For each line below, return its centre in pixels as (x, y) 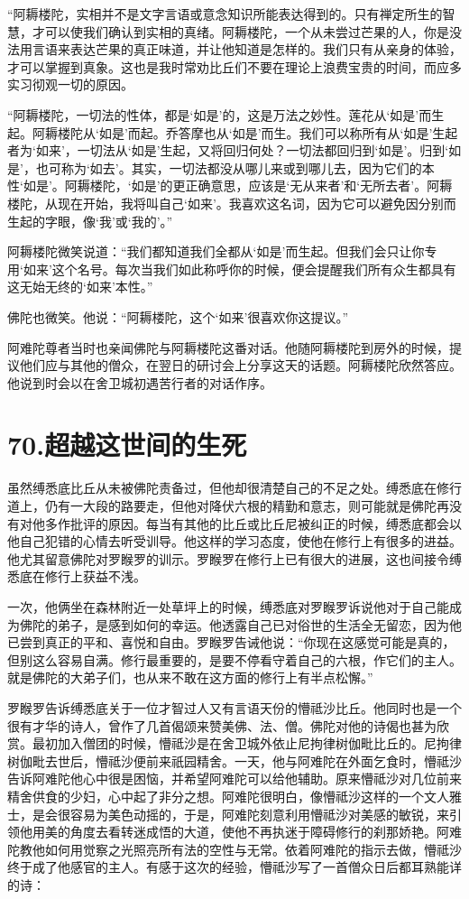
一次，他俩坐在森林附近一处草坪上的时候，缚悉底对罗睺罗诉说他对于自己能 (228, 606)
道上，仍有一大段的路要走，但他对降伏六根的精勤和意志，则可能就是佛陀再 (228, 505)
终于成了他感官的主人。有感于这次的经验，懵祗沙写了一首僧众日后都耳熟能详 (234, 867)
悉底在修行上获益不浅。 (77, 576)
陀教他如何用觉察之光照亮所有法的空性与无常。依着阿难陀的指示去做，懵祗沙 (234, 849)
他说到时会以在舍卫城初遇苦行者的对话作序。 (140, 382)
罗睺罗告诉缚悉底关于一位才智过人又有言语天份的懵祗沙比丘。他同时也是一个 (234, 707)
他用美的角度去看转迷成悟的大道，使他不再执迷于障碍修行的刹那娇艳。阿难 (240, 832)
